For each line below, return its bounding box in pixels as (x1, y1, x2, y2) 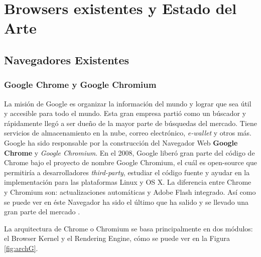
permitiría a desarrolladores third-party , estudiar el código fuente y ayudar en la (4, 167, 250, 177)
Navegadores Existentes (4, 52, 129, 67)
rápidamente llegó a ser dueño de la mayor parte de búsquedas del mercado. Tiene (4, 117, 257, 128)
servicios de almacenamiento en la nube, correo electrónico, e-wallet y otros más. (4, 127, 251, 138)
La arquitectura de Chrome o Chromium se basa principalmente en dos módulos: (4, 223, 253, 233)
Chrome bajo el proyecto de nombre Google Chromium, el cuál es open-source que (4, 157, 257, 168)
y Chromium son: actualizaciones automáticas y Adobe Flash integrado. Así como (4, 186, 256, 197)
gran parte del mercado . (4, 206, 80, 217)
